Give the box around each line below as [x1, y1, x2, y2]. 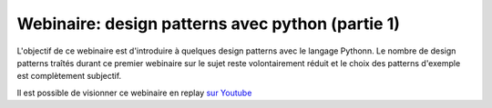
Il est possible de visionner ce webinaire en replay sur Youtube [16, 87, 252, 98]
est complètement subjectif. [16, 71, 122, 82]
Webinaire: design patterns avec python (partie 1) [16, 14, 401, 34]
